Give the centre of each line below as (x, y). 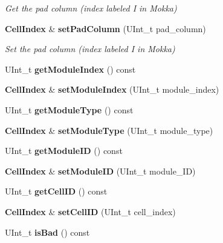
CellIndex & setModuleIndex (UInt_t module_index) (112, 89)
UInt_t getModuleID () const (64, 151)
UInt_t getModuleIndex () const (70, 69)
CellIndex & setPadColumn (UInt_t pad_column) (105, 28)
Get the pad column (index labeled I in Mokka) (91, 8)
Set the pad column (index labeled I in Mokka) (90, 49)
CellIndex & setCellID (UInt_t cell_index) (90, 211)
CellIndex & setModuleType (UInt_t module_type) (109, 130)
